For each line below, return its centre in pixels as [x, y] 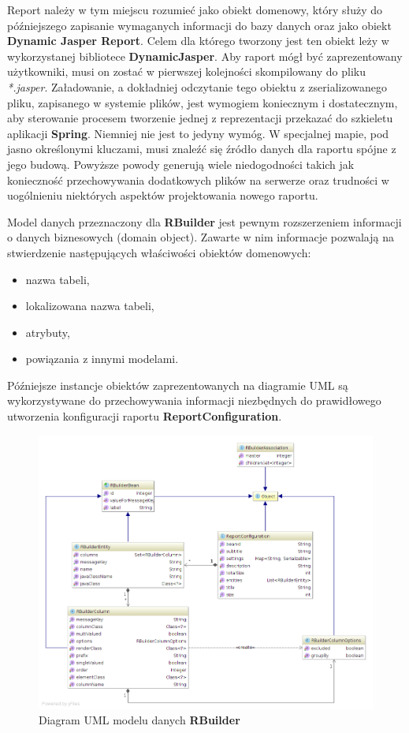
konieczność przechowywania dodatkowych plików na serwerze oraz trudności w [198, 180]
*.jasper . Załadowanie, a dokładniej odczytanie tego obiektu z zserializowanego [197, 86]
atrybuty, [48, 332]
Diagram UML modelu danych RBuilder [139, 720]
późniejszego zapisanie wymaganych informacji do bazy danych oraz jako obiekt [199, 25]
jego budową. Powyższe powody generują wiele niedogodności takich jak [181, 164]
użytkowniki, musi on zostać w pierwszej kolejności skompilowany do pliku [187, 71]
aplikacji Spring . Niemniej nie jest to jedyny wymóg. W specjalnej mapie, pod [198, 133]
